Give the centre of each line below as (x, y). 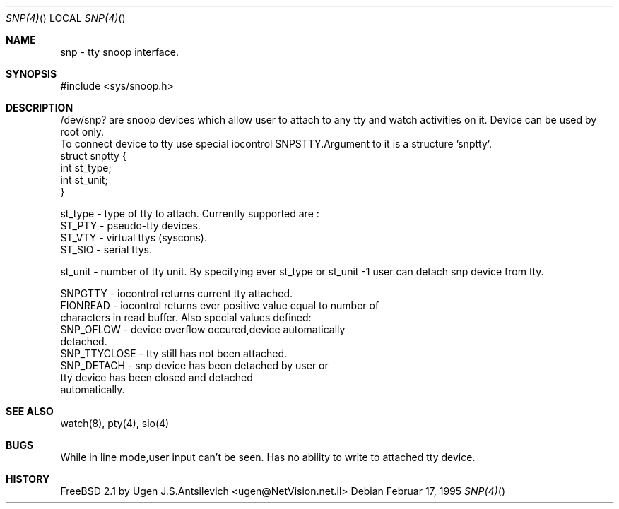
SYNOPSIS (31, 74)
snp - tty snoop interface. (119, 52)
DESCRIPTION (40, 108)
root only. (82, 132)
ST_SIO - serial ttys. (106, 250)
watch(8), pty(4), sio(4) (115, 423)
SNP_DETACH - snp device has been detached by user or (194, 365)
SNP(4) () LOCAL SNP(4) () (66, 18)
